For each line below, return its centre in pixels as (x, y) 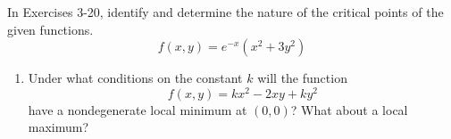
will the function (302, 78)
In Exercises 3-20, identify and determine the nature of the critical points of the (225, 12)
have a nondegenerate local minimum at (138, 109)
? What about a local (349, 109)
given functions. (50, 29)
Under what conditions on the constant (135, 78)
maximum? (58, 127)
